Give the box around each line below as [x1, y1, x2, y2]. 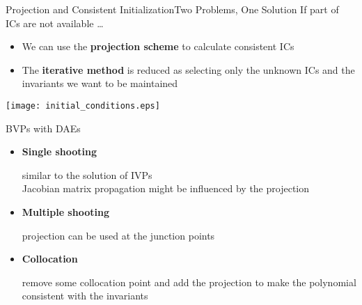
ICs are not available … [6, 15, 104, 30]
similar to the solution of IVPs [22, 167, 152, 182]
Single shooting [22, 144, 97, 159]
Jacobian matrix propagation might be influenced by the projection [22, 181, 309, 196]
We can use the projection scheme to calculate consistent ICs [22, 39, 294, 54]
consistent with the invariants [22, 288, 148, 303]
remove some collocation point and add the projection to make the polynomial [22, 274, 356, 289]
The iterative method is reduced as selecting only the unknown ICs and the [22, 62, 355, 77]
